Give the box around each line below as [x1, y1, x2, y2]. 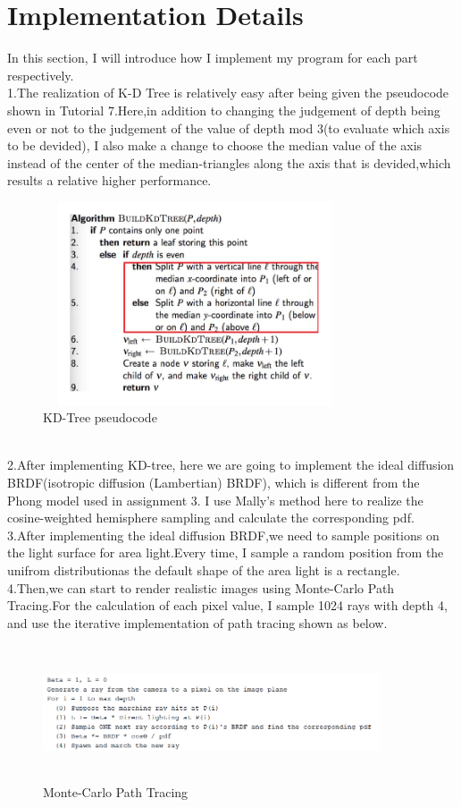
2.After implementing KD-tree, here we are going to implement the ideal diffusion [7, 455, 455, 474]
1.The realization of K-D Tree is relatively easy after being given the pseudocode [7, 83, 449, 102]
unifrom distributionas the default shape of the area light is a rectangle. [7, 560, 400, 579]
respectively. [7, 65, 74, 84]
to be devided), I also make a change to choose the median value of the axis [7, 136, 423, 155]
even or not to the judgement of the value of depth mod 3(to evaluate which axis [7, 118, 450, 137]
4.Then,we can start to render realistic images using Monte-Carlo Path [7, 578, 395, 597]
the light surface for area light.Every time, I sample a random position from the [7, 543, 444, 562]
